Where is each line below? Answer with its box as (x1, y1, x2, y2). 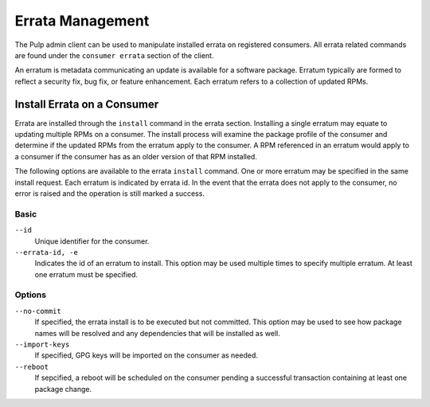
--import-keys (14, 339, 70, 349)
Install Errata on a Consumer (14, 97, 159, 111)
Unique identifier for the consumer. (34, 236, 150, 246)
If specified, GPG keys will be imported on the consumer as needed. (34, 350, 259, 360)
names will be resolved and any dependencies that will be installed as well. (34, 328, 280, 338)
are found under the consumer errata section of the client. (14, 50, 214, 60)
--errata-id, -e (14, 248, 79, 256)
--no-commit (14, 307, 61, 315)
